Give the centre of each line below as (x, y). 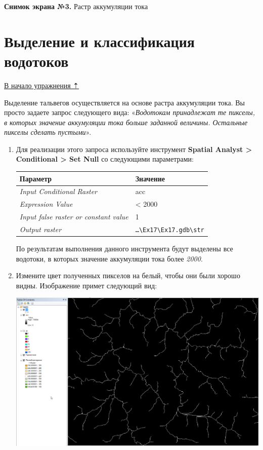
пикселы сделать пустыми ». (48, 132)
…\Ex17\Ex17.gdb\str (170, 230)
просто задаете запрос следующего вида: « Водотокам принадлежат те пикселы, (130, 112)
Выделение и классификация (99, 41)
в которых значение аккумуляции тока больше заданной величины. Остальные (126, 122)
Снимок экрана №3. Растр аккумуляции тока (76, 6)
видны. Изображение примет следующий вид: (86, 285)
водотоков (36, 61)
